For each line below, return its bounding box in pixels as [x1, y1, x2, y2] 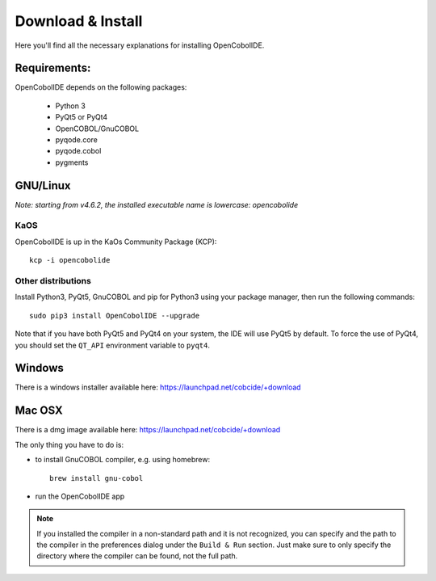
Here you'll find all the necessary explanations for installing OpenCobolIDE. [15, 40, 265, 50]
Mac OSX [15, 404, 64, 418]
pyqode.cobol [55, 146, 102, 156]
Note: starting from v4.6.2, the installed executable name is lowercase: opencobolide [15, 200, 299, 209]
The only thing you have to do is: [15, 440, 124, 449]
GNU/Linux [15, 179, 71, 192]
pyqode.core [55, 135, 99, 145]
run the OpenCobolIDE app [35, 491, 125, 501]
